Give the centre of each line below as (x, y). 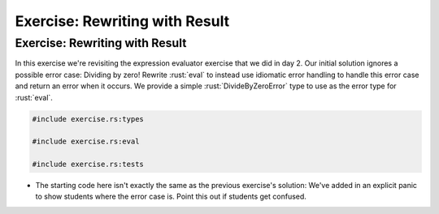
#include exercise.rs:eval (86, 141)
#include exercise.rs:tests (88, 165)
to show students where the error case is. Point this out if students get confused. (171, 197)
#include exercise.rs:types (88, 119)
